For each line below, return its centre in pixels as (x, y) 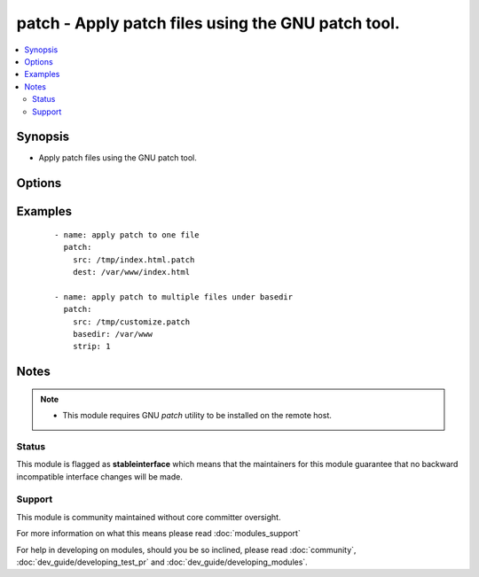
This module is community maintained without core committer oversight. (149, 517)
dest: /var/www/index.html (131, 272)
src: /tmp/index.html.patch (133, 260)
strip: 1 (91, 347)
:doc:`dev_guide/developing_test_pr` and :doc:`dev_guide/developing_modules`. (162, 562)
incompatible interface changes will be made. (100, 476)
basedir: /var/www (113, 334)
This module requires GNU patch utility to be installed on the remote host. (197, 416)
